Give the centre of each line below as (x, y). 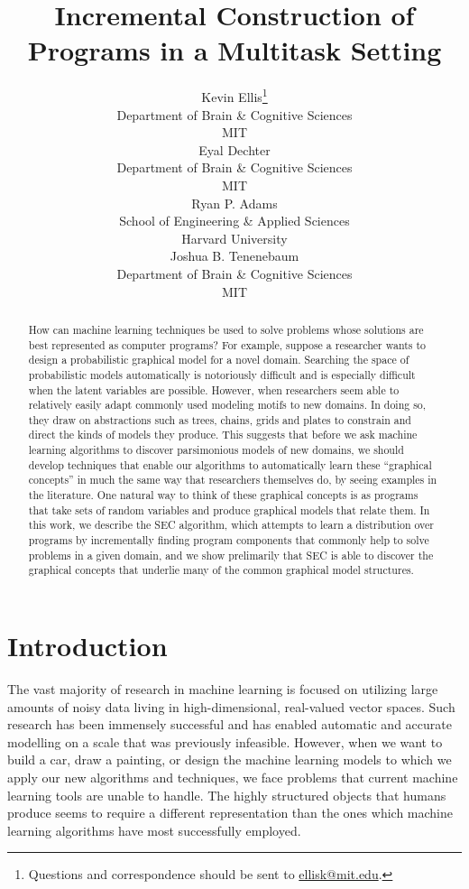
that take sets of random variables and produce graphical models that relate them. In (229, 509)
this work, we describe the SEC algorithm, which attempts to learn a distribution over (231, 525)
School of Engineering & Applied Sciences (234, 221)
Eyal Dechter (234, 149)
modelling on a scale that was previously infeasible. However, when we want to (225, 741)
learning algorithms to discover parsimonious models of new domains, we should (216, 450)
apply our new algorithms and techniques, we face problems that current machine (233, 777)
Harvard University (234, 238)
